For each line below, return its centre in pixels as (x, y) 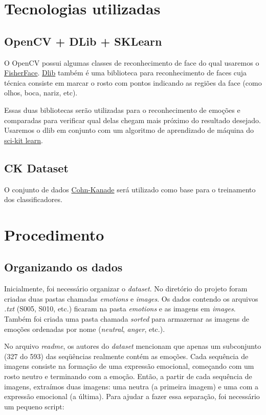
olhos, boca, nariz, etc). (41, 93)
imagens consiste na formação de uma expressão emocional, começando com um (129, 366)
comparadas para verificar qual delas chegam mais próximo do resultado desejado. (132, 120)
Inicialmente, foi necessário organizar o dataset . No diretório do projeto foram (126, 289)
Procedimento (54, 234)
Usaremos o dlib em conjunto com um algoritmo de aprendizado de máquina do (129, 130)
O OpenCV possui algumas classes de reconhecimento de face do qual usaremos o (132, 62)
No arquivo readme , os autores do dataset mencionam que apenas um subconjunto (133, 346)
